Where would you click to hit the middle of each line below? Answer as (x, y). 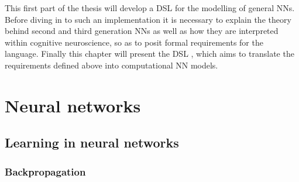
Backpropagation (45, 171)
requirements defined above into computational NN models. (111, 65)
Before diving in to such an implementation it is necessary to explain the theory (148, 19)
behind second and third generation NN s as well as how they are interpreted (142, 31)
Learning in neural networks (92, 142)
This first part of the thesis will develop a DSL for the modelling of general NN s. (150, 8)
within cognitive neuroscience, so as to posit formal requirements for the (134, 42)
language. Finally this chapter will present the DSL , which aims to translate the (149, 54)
